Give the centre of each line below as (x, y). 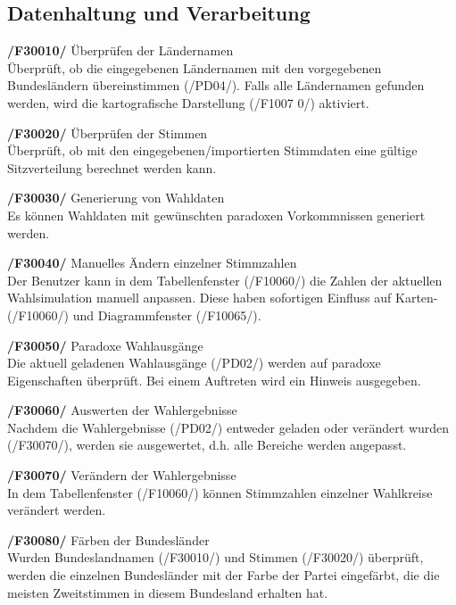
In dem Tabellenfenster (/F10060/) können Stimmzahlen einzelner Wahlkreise (220, 492)
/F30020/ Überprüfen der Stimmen (108, 133)
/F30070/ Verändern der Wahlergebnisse (122, 475)
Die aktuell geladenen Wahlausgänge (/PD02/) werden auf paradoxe (194, 363)
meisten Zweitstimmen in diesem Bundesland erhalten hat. (168, 592)
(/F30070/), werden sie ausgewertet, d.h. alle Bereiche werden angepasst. (207, 445)
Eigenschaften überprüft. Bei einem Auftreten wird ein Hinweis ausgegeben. (214, 380)
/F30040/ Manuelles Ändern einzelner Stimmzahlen (152, 263)
